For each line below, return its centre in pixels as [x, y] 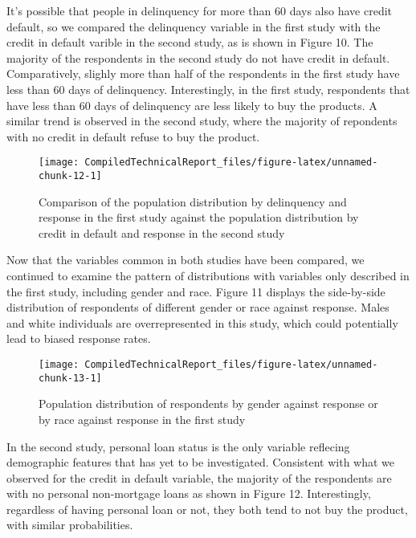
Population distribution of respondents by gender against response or [208, 403]
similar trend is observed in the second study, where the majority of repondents [202, 121]
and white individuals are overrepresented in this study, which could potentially [202, 322]
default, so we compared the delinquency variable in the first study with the [194, 26]
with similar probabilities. [70, 525]
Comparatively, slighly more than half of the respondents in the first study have [203, 73]
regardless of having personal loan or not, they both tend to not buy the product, [207, 509]
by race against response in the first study [142, 419]
